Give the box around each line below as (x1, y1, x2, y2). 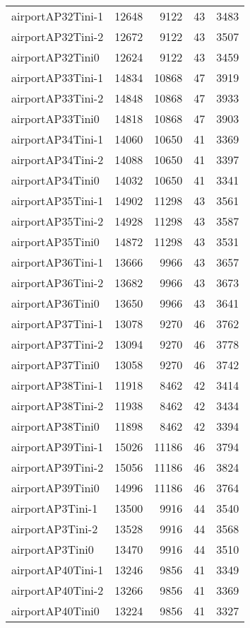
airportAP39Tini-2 (11, 459, 104, 475)
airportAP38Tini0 (11, 418, 100, 434)
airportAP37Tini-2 (11, 336, 104, 352)
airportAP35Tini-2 (11, 213, 104, 229)
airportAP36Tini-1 (11, 254, 104, 270)
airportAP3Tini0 (11, 541, 94, 557)
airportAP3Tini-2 (11, 521, 98, 537)
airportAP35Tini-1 (11, 192, 104, 209)
